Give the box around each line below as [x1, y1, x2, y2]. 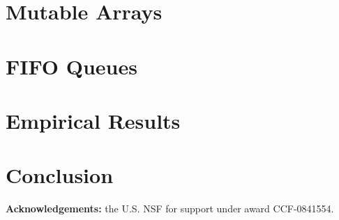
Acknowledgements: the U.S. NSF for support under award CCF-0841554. [6, 201, 334, 216]
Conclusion [6, 161, 114, 189]
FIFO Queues [6, 52, 137, 80]
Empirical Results [6, 106, 181, 134]
